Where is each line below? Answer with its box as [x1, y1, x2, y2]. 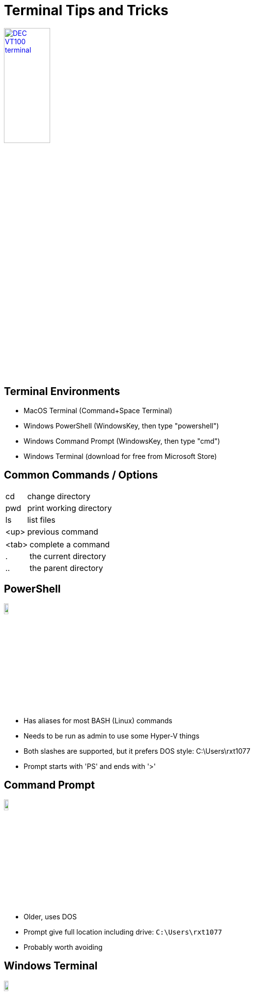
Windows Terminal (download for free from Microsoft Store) [24, 452, 217, 460]
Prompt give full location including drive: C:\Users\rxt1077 [24, 927, 222, 936]
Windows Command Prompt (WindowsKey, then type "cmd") [24, 436, 220, 445]
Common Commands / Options [4, 469, 158, 482]
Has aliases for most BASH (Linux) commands [24, 716, 172, 725]
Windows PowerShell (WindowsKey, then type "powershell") [24, 421, 219, 430]
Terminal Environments [4, 385, 120, 398]
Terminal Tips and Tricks [4, 2, 169, 19]
